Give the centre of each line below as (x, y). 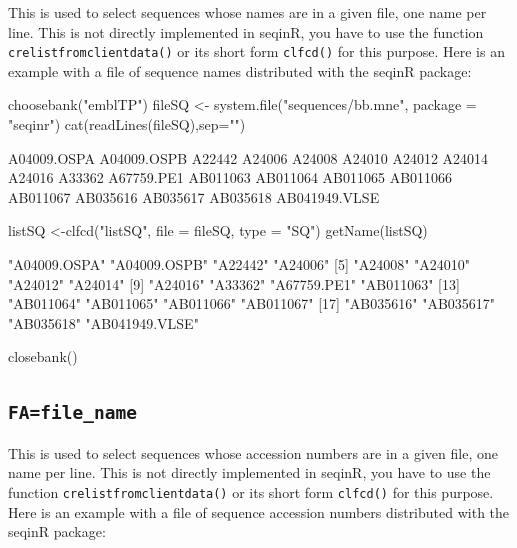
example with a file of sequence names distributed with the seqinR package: (240, 70)
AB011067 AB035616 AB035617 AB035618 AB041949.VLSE (194, 196)
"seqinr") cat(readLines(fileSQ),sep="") (127, 124)
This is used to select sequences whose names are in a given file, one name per (247, 12)
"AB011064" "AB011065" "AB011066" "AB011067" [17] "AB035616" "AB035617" (252, 303)
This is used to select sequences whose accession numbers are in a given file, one (253, 452)
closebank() (43, 356)
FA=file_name (72, 413)
